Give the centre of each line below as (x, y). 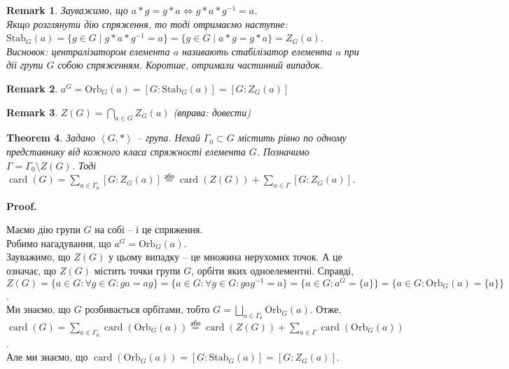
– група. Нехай (168, 138)
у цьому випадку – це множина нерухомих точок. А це (225, 257)
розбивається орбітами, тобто (147, 309)
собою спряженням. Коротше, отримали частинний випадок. (190, 65)
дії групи (25, 65)
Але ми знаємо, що (47, 357)
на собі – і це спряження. (149, 229)
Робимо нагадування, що (59, 243)
